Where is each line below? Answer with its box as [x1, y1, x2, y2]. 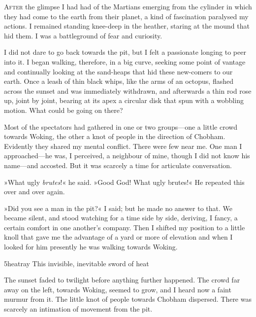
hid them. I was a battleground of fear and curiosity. [4, 30, 162, 40]
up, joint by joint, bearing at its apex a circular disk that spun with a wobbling [4, 95, 244, 106]
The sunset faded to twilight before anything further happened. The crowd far [4, 275, 240, 285]
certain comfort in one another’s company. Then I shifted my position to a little [4, 222, 245, 232]
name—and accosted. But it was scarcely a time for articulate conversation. [4, 160, 232, 170]
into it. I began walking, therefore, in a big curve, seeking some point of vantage [4, 56, 246, 67]
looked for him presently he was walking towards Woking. [4, 242, 178, 252]
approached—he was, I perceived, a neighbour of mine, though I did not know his [4, 150, 250, 161]
